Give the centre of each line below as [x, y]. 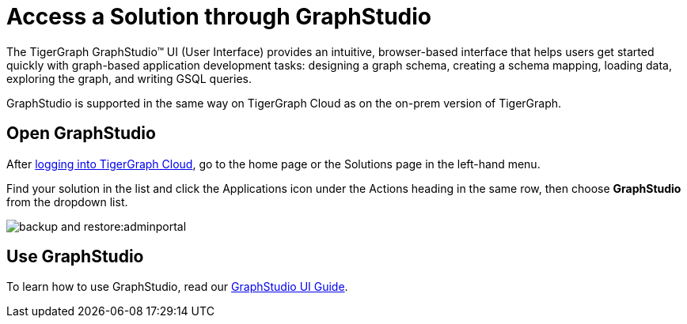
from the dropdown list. [67, 202]
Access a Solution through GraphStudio [219, 17]
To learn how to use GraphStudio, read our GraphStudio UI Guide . [177, 287]
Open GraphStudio [81, 134]
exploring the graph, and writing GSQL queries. [129, 78]
